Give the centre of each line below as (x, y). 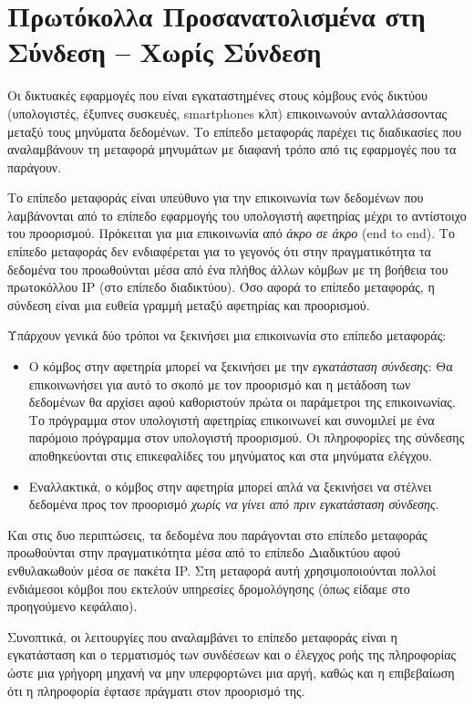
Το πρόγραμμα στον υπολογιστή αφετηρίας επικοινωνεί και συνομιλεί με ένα (232, 419)
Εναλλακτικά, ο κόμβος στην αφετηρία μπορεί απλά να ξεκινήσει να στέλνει (230, 486)
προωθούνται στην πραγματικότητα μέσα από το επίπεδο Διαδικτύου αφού (204, 552)
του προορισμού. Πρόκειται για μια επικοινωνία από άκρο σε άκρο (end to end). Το (231, 233)
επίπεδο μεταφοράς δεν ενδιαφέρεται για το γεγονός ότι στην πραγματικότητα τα (219, 251)
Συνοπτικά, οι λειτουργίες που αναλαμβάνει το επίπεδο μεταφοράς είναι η (202, 636)
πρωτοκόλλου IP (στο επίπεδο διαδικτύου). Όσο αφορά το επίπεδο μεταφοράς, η (221, 287)
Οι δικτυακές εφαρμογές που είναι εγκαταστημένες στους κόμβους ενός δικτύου (217, 95)
